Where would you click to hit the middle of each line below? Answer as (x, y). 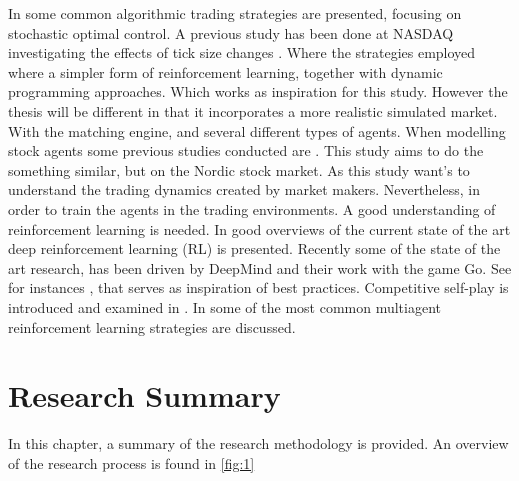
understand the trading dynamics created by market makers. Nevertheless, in (244, 189)
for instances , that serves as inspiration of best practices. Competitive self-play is (258, 287)
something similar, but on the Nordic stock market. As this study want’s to (239, 169)
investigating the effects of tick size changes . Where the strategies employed (242, 52)
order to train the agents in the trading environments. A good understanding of (252, 208)
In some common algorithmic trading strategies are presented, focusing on (235, 13)
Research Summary (144, 395)
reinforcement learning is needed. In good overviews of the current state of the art (259, 228)
